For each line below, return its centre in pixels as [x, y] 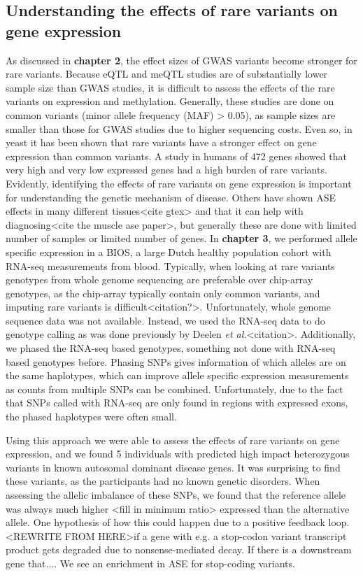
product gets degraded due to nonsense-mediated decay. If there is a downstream [179, 549]
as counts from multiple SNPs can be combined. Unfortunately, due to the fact [175, 389]
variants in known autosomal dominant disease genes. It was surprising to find [173, 467]
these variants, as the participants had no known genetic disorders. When [163, 481]
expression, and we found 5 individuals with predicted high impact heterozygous [178, 454]
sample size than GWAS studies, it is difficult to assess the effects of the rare [170, 87]
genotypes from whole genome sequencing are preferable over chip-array [159, 279]
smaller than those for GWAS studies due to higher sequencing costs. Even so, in [179, 128]
